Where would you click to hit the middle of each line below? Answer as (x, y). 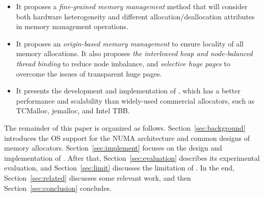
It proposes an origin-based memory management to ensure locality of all (130, 43)
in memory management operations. (72, 26)
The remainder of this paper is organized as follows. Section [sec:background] (125, 127)
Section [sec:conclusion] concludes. (58, 188)
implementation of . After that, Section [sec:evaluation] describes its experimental (132, 157)
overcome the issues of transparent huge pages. (89, 73)
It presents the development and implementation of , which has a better (128, 91)
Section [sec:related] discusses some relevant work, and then (98, 177)
